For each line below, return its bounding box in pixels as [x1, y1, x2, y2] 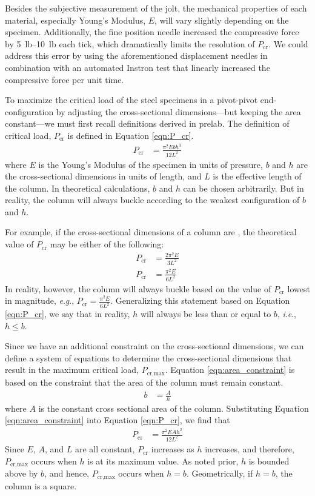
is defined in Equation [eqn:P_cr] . [67, 129, 194, 141]
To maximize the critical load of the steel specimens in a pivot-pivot [5, 93, 258, 106]
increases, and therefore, [205, 443, 294, 455]
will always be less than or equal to [140, 307, 271, 320]
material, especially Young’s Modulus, [5, 13, 146, 26]
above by [5, 467, 38, 480]
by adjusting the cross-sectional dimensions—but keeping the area [56, 105, 301, 118]
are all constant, [75, 443, 135, 455]
